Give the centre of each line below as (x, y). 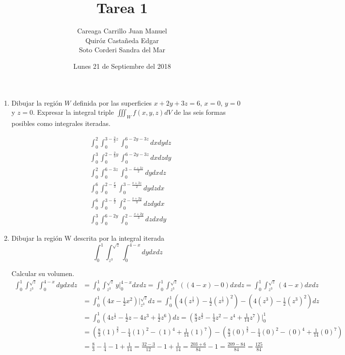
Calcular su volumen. (43, 273)
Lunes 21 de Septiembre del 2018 (122, 66)
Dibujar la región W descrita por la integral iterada (88, 238)
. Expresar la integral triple (73, 112)
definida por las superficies (112, 102)
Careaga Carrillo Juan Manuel (122, 31)
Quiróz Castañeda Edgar (122, 40)
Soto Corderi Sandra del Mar (122, 50)
